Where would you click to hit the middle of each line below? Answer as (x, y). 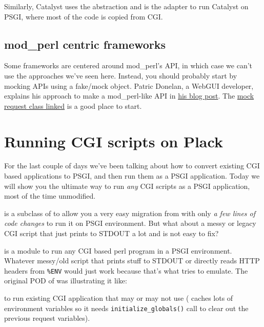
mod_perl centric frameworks (85, 44)
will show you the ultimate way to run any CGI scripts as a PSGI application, (127, 186)
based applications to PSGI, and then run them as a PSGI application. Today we (132, 176)
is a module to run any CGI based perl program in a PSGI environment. (118, 250)
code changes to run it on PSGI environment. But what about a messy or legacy (130, 223)
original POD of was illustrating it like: (66, 281)
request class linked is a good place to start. (73, 105)
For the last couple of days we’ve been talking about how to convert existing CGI (132, 166)
